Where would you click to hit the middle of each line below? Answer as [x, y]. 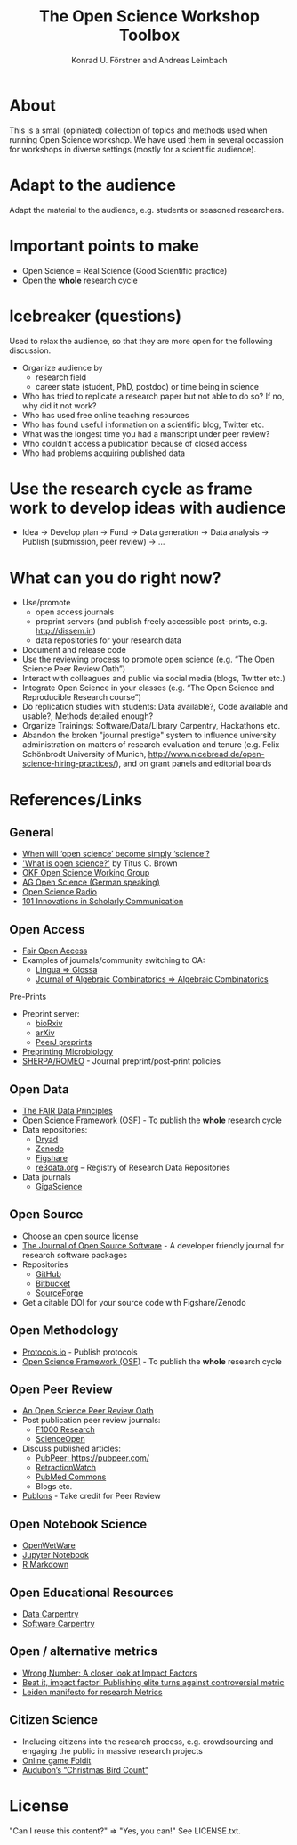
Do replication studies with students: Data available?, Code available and [155, 707]
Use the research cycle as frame [131, 489]
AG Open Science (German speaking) [91, 882]
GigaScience [59, 1186]
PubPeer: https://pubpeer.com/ [92, 1458]
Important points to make [104, 246]
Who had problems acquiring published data [103, 453]
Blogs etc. [54, 1487]
